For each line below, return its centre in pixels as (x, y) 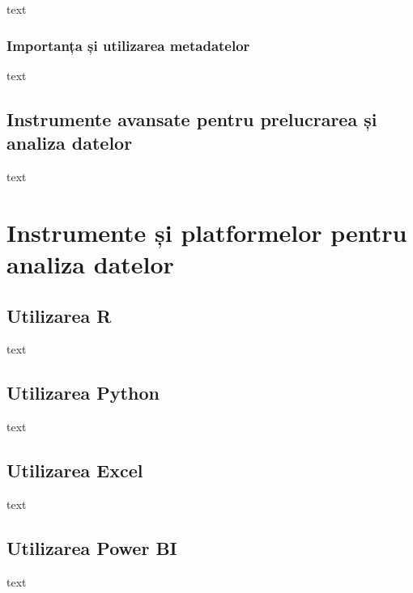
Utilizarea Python (83, 393)
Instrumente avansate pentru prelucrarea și (192, 119)
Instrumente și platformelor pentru (207, 232)
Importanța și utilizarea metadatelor (128, 45)
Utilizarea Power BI (92, 547)
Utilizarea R (59, 315)
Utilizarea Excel (75, 470)
